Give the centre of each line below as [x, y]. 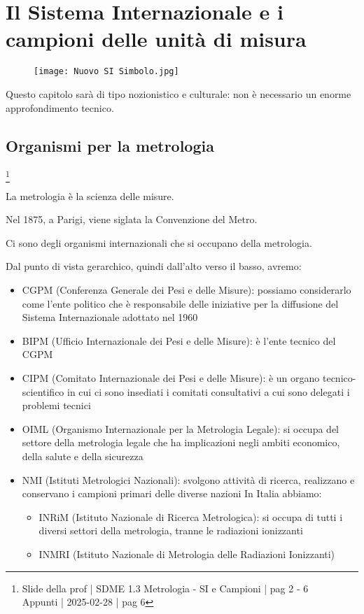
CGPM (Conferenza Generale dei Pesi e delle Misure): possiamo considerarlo [187, 290]
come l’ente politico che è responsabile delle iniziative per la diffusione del [180, 303]
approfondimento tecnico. [60, 107]
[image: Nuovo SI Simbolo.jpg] [106, 72]
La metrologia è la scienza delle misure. [90, 195]
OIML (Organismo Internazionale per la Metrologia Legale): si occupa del [180, 428]
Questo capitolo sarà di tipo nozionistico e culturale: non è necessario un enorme [178, 93]
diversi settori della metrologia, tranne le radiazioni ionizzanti [171, 530]
